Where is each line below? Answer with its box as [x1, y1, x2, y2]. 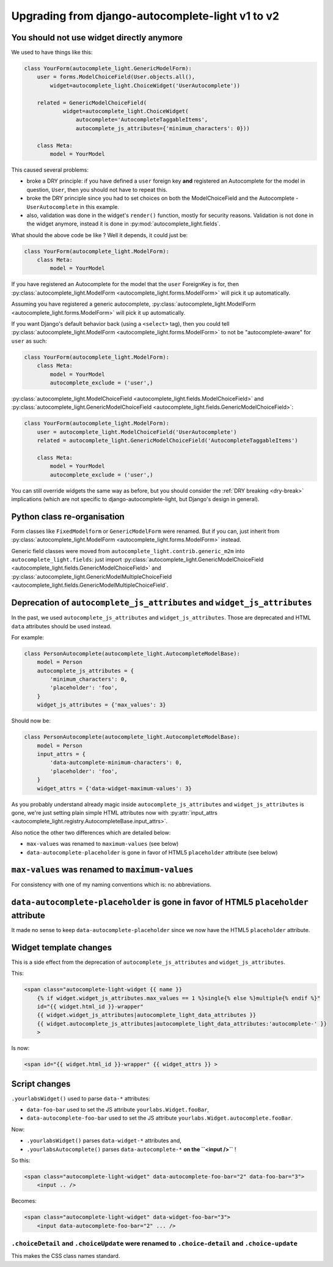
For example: [11, 633, 45, 641]
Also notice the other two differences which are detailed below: [11, 829, 171, 836]
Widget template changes [11, 942, 112, 953]
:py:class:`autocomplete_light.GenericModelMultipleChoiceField [11, 573, 172, 580]
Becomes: [11, 1197, 37, 1205]
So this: [11, 1156, 31, 1164]
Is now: [11, 1045, 30, 1052]
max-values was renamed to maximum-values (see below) [26, 840, 179, 848]
